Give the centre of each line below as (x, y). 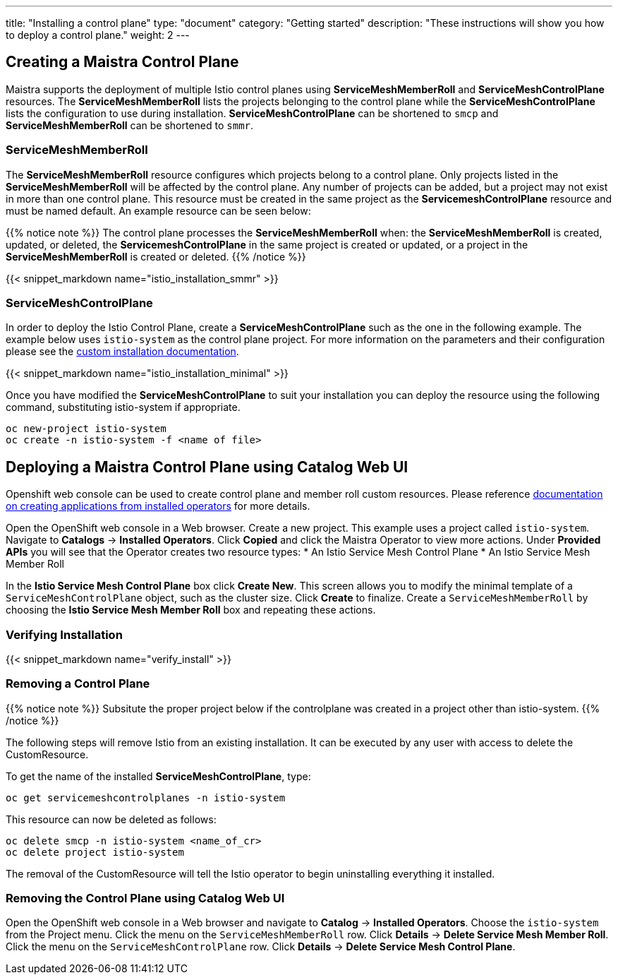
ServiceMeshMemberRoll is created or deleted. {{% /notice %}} (156, 256)
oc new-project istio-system (86, 429)
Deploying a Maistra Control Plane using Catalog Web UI (207, 467)
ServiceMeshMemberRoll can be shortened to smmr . (130, 125)
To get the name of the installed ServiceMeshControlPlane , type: (158, 776)
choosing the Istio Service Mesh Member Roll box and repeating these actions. (191, 610)
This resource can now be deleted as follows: (111, 819)
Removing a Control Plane (78, 684)
